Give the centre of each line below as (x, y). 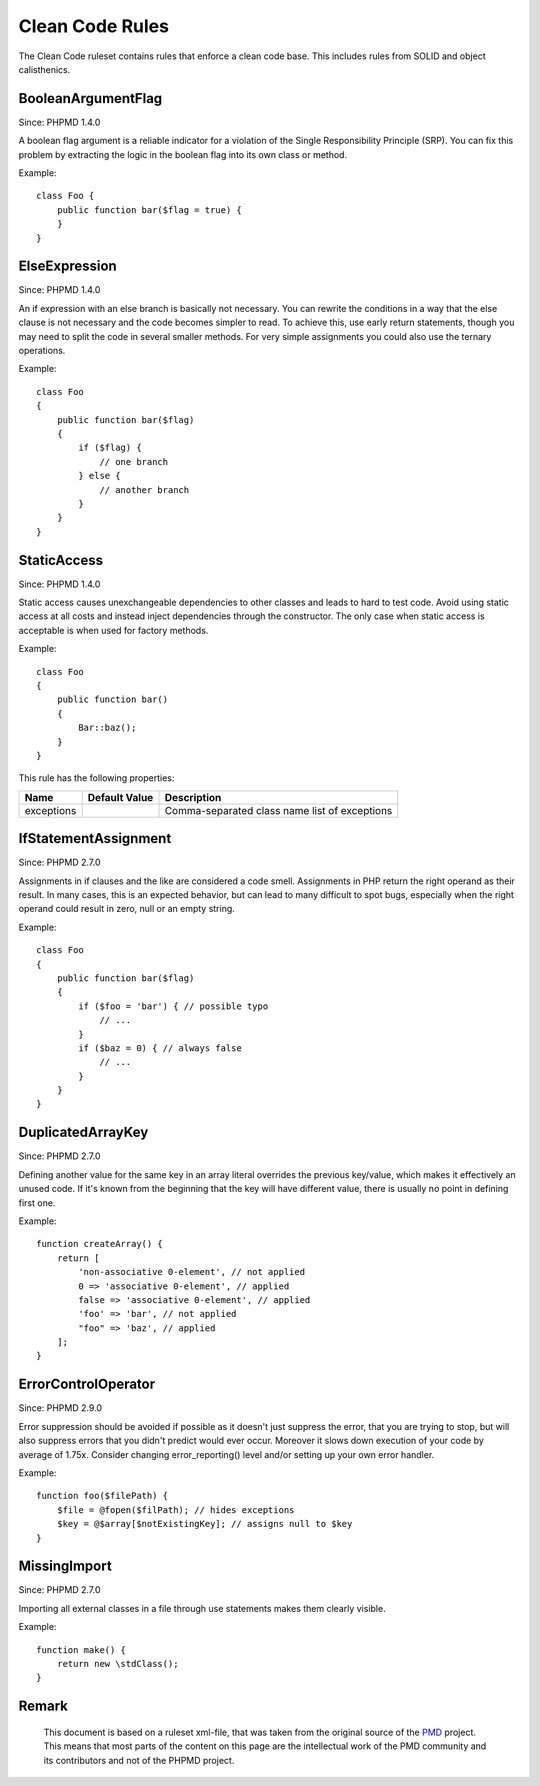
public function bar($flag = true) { (149, 209)
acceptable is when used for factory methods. (113, 630)
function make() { (81, 1649)
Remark (43, 1706)
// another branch (144, 489)
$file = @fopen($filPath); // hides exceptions (175, 1509)
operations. (42, 351)
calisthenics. (44, 69)
